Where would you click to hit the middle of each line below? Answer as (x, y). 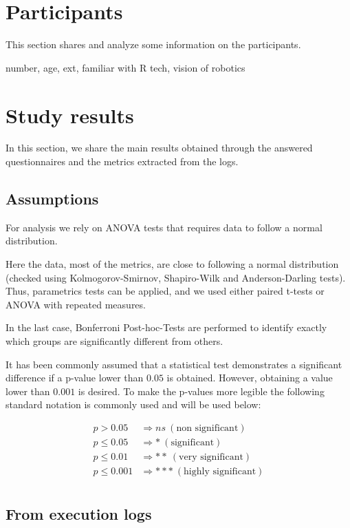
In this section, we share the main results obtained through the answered (159, 148)
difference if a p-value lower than (75, 378)
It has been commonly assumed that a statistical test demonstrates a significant (174, 364)
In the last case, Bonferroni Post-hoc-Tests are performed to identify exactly (166, 327)
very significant (211, 457)
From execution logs (79, 513)
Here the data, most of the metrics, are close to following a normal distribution (172, 264)
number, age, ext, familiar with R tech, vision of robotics (125, 67)
